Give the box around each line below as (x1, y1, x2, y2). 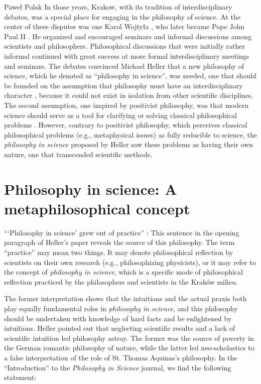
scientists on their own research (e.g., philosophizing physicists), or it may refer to (4, 257, 256, 267)
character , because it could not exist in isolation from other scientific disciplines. (4, 90, 253, 100)
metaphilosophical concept (4, 198, 190, 218)
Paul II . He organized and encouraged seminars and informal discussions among (4, 31, 252, 41)
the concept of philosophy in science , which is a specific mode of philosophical (4, 267, 243, 277)
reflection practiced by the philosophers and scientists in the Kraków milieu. (4, 276, 238, 287)
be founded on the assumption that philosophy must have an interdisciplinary (4, 80, 243, 90)
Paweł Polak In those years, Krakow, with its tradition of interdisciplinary (4, 2, 232, 12)
